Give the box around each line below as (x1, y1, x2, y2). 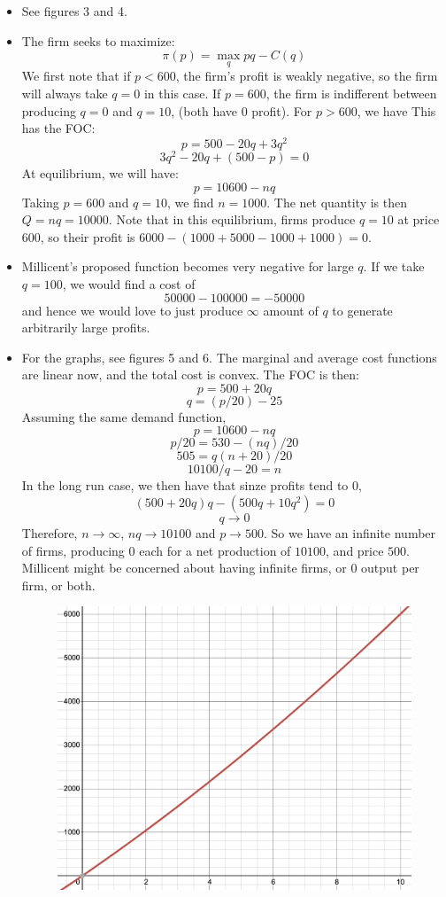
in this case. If (143, 84, 221, 102)
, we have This (357, 101, 436, 120)
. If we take (363, 257, 425, 276)
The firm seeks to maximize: (21, 31, 175, 50)
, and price (326, 541, 384, 559)
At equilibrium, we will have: (21, 163, 179, 182)
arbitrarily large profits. (21, 318, 150, 337)
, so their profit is (40, 227, 135, 246)
